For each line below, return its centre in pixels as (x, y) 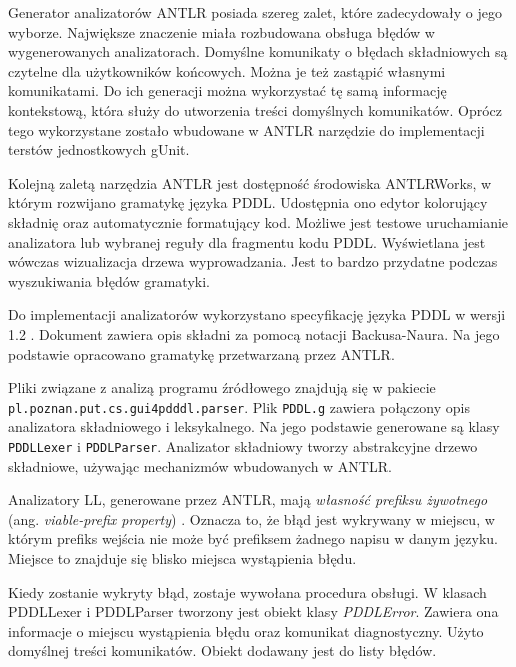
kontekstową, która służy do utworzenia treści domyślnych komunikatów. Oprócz (255, 109)
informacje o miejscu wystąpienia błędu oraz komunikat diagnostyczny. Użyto (246, 630)
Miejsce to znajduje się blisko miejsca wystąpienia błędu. (182, 557)
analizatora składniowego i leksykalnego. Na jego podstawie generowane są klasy (254, 426)
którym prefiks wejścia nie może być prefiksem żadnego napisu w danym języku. (253, 538)
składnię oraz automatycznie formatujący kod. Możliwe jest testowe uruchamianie (258, 221)
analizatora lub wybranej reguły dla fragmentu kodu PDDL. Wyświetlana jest (247, 241)
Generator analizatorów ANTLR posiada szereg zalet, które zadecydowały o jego (255, 12)
